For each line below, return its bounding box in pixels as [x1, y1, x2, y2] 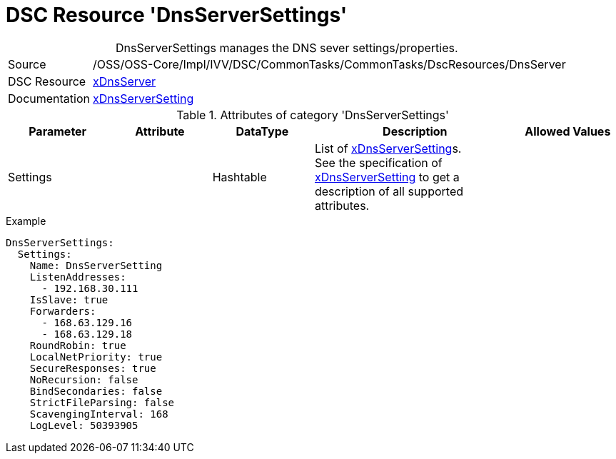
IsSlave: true [29, 293, 108, 306]
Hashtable [212, 169, 267, 184]
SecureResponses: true [29, 362, 156, 374]
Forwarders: [29, 305, 96, 317]
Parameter [29, 123, 87, 138]
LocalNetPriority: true [29, 350, 163, 363]
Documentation [8, 91, 90, 106]
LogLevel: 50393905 [29, 419, 138, 431]
